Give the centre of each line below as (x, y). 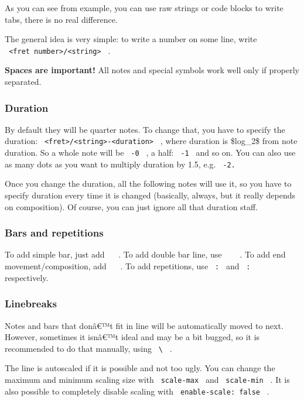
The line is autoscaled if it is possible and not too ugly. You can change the (140, 368)
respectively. (27, 277)
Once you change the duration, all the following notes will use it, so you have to (148, 184)
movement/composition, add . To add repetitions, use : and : (128, 266)
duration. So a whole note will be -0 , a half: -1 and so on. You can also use (150, 152)
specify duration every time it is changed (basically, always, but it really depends (150, 195)
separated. (23, 82)
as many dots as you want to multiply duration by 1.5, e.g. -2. (120, 164)
